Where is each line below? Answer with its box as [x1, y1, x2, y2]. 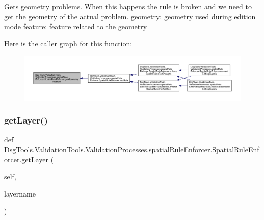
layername [4, 188, 36, 199]
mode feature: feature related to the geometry [4, 21, 147, 32]
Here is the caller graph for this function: [4, 38, 133, 48]
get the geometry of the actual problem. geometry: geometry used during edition [4, 11, 256, 21]
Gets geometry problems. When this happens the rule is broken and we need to [4, 1, 252, 11]
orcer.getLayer [4, 154, 49, 164]
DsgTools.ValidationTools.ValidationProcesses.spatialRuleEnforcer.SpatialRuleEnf [4, 144, 259, 155]
